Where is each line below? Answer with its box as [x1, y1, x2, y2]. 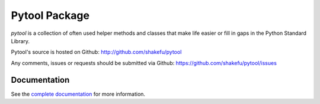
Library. [11, 37, 30, 44]
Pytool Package [11, 9, 90, 22]
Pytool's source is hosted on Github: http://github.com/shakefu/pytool [11, 48, 182, 56]
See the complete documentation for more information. [11, 90, 145, 97]
